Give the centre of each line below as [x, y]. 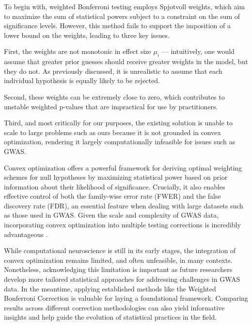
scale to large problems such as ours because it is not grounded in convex [112, 132]
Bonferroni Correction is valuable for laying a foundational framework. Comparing [126, 298]
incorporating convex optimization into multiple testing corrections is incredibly [122, 225]
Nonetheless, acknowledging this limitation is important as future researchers [118, 269]
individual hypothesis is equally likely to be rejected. [82, 80]
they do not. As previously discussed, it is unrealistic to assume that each [113, 71]
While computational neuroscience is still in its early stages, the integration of [120, 250]
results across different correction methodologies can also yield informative [114, 307]
